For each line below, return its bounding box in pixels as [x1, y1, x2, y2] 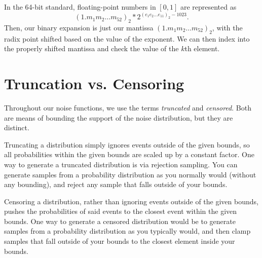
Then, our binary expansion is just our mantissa [4, 22, 154, 32]
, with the [212, 22, 243, 32]
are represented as [180, 2, 237, 12]
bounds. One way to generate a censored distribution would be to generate [4, 215, 236, 226]
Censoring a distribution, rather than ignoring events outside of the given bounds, [4, 196, 258, 206]
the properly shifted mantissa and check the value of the [4, 43, 179, 54]
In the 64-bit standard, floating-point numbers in [4, 2, 156, 12]
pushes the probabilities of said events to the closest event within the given [4, 206, 237, 216]
